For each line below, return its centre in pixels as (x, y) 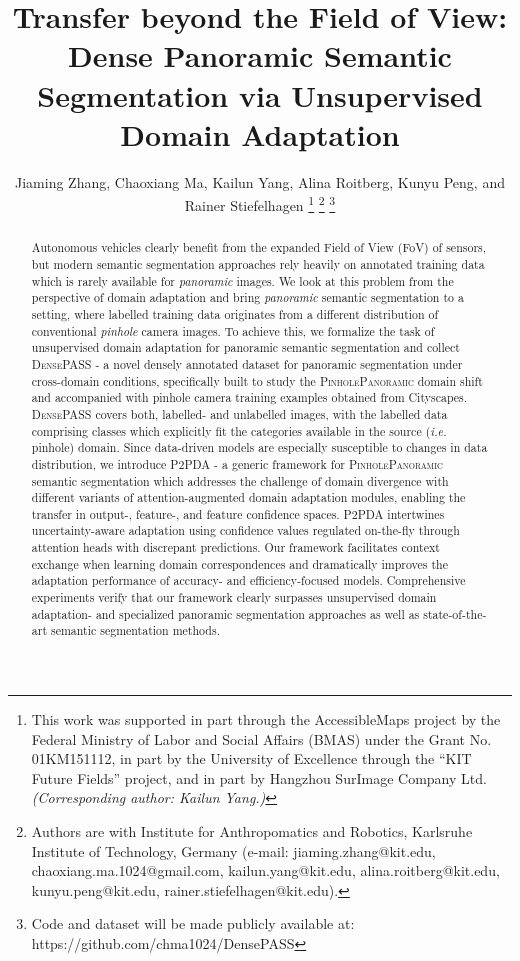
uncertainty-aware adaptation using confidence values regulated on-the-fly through (245, 530)
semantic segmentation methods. (135, 630)
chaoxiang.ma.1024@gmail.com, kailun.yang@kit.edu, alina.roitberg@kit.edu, (265, 870)
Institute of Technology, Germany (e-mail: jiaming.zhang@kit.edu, (233, 850)
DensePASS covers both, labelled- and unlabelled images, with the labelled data (239, 413)
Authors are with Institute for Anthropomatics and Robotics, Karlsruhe (252, 831)
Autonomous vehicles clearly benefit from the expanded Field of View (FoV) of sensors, (259, 247)
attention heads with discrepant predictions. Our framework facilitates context (235, 547)
